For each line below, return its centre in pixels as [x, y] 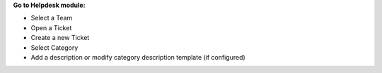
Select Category [54, 47]
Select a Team [52, 18]
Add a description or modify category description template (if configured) [138, 57]
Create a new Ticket [60, 38]
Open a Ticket [51, 27]
